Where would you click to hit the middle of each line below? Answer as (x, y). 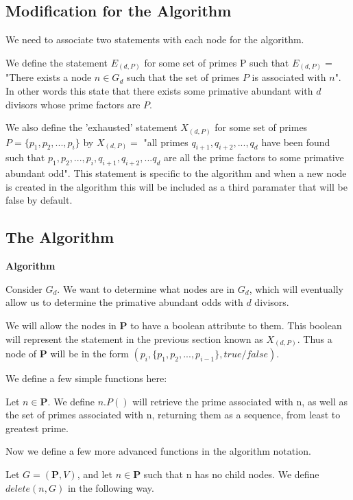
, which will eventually (296, 288)
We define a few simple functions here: (86, 378)
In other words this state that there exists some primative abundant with (159, 90)
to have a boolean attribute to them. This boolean (236, 325)
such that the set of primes (183, 77)
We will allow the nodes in (61, 325)
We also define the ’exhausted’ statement (92, 127)
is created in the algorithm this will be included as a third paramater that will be (176, 186)
